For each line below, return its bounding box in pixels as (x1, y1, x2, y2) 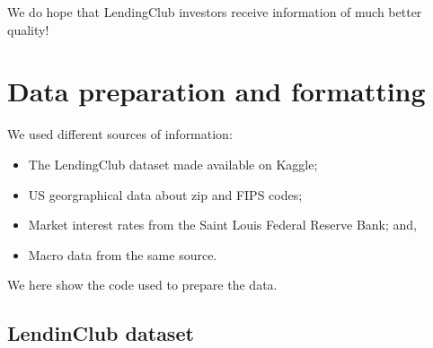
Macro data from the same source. (28, 245, 217, 264)
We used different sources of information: (7, 125, 233, 144)
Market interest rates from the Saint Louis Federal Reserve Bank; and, (28, 215, 417, 234)
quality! (7, 20, 49, 39)
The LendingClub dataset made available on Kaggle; (28, 154, 318, 173)
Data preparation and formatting (7, 73, 426, 109)
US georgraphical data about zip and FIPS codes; (28, 185, 303, 204)
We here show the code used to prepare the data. (7, 275, 278, 294)
